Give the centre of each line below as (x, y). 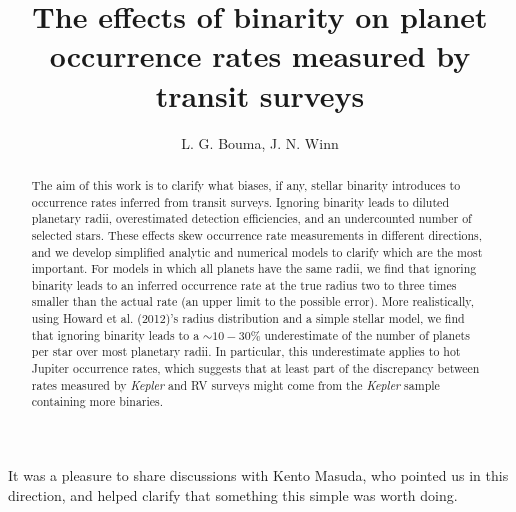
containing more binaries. (97, 401)
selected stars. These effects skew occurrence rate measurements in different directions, (257, 234)
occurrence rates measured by (260, 55)
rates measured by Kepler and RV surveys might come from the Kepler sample (235, 384)
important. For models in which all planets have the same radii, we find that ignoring (254, 268)
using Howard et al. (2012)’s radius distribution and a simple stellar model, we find (248, 318)
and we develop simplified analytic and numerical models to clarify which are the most (257, 251)
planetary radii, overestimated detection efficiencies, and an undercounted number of (251, 218)
